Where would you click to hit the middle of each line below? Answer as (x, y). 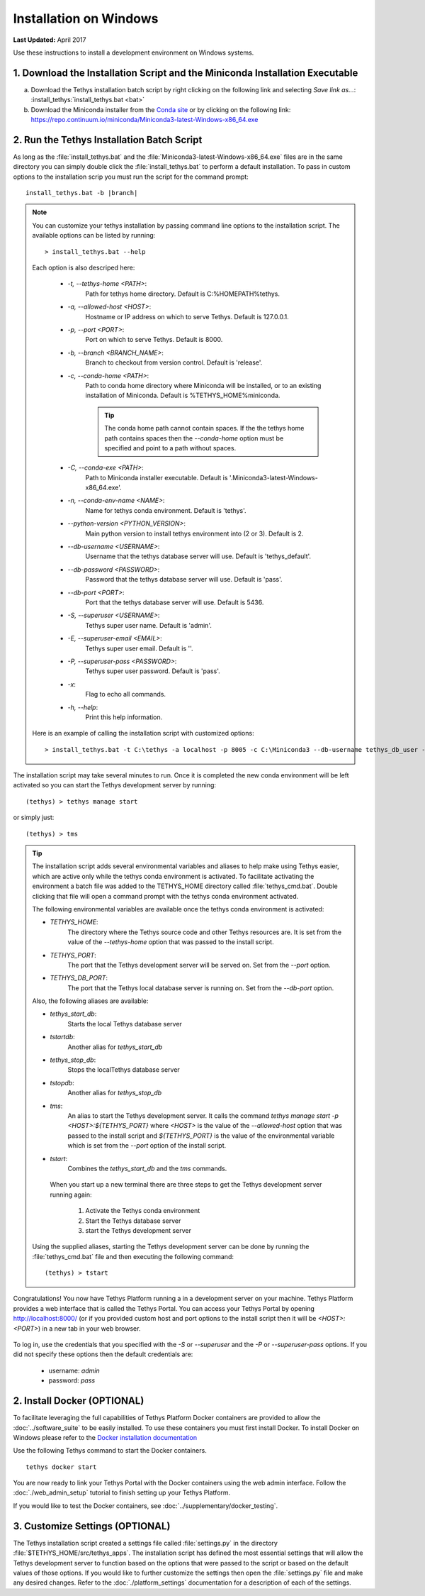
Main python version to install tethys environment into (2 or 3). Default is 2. (194, 533)
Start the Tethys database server (133, 1221)
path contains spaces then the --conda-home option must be (194, 438)
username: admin (74, 1370)
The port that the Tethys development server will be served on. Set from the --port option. (199, 965)
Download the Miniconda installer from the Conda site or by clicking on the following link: (161, 109)
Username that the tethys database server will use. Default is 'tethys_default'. (198, 556)
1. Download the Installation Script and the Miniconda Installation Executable (186, 73)
